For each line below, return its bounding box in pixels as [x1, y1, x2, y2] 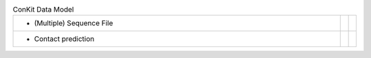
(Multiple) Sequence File [34, 18, 113, 28]
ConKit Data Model [12, 5, 74, 14]
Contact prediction [34, 34, 95, 44]
